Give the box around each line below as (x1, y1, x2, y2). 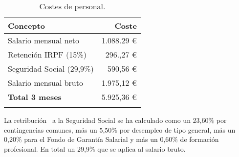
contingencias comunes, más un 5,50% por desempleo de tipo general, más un (4, 124, 236, 135)
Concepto (8, 20, 45, 31)
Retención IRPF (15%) (8, 49, 87, 60)
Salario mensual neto (8, 35, 79, 46)
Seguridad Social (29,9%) (8, 63, 94, 74)
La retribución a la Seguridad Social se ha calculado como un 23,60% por (4, 115, 227, 125)
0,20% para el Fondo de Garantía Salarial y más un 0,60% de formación (4, 134, 219, 144)
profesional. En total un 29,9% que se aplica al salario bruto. (4, 143, 186, 154)
